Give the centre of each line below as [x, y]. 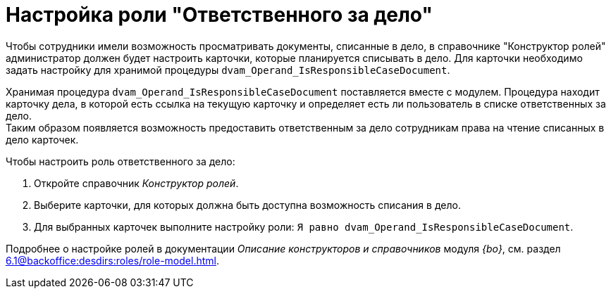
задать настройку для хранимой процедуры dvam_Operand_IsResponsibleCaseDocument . [228, 70]
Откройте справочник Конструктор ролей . [136, 183]
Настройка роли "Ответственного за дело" [219, 15]
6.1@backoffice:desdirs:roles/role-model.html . [112, 260]
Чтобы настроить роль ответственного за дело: [121, 161]
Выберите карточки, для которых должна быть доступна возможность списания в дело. [247, 205]
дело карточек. [42, 139]
